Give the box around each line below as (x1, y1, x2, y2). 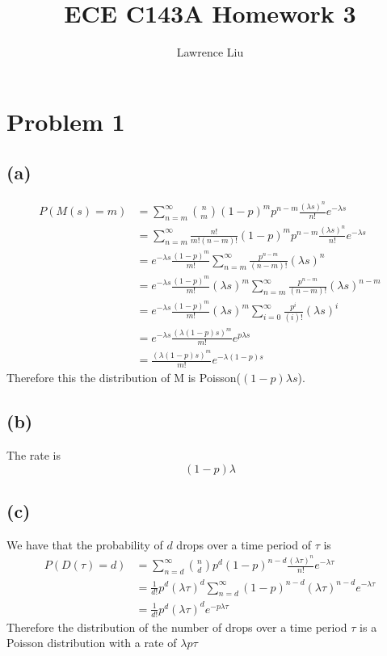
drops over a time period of (176, 536, 311, 553)
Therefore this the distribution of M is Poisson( (6, 369, 242, 386)
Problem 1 (6, 104, 125, 137)
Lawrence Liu (176, 44, 244, 61)
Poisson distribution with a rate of (6, 634, 177, 651)
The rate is (6, 446, 61, 463)
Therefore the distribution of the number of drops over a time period (6, 618, 347, 635)
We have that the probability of (6, 536, 163, 553)
